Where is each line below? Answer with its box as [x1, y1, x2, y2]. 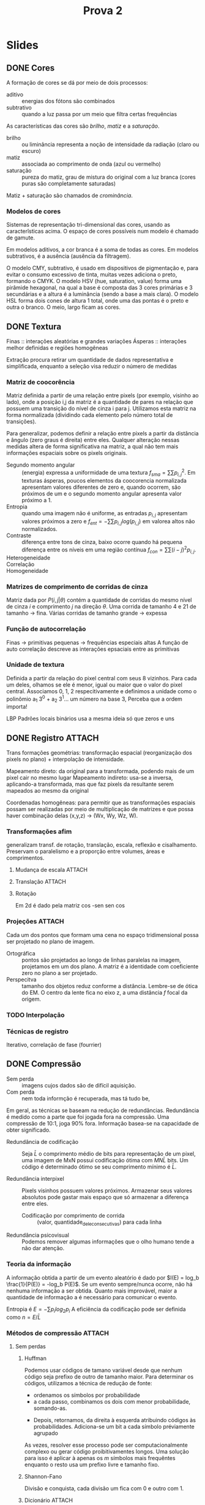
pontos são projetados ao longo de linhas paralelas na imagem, [21, 956, 182, 963]
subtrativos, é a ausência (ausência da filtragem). [6, 252, 131, 260]
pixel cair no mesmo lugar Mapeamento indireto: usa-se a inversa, [6, 774, 173, 782]
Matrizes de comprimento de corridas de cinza [6, 582, 148, 591]
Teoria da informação [6, 1260, 72, 1269]
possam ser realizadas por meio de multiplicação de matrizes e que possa [6, 806, 194, 813]
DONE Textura [6, 321, 62, 332]
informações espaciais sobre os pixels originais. [6, 449, 127, 457]
